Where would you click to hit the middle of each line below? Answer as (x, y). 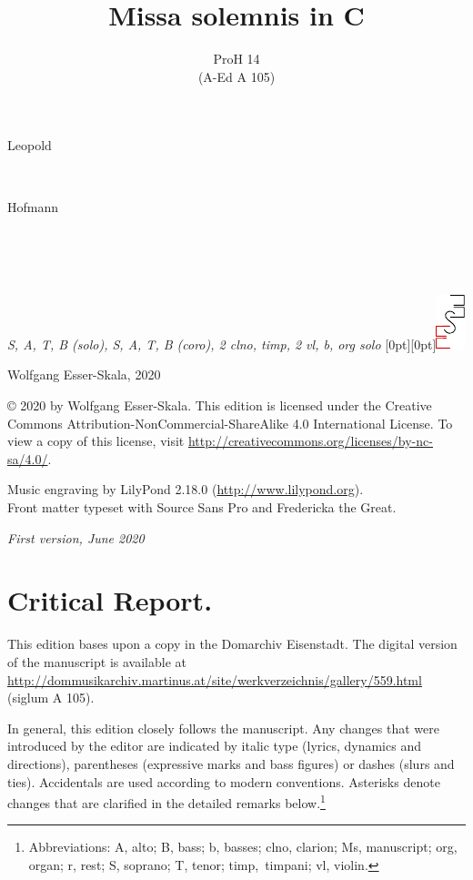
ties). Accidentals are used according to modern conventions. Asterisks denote (224, 781)
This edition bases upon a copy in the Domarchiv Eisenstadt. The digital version (232, 644)
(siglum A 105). (51, 698)
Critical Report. (110, 600)
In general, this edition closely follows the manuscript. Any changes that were (223, 728)
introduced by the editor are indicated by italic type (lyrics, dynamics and (214, 746)
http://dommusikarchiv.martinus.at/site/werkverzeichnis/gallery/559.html (215, 679)
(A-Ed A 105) (236, 76)
